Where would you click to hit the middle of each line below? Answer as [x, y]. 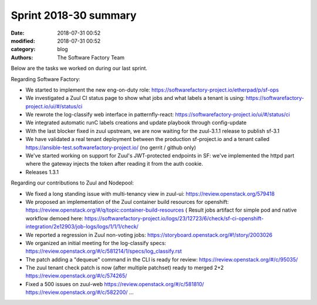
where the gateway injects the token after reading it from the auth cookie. [114, 164]
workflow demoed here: [54, 218]
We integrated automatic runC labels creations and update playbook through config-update [136, 123]
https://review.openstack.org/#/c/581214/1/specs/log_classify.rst [104, 251]
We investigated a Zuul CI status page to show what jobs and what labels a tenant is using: [135, 98]
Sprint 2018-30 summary [74, 15]
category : [23, 49]
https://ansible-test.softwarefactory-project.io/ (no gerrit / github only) [111, 148]
